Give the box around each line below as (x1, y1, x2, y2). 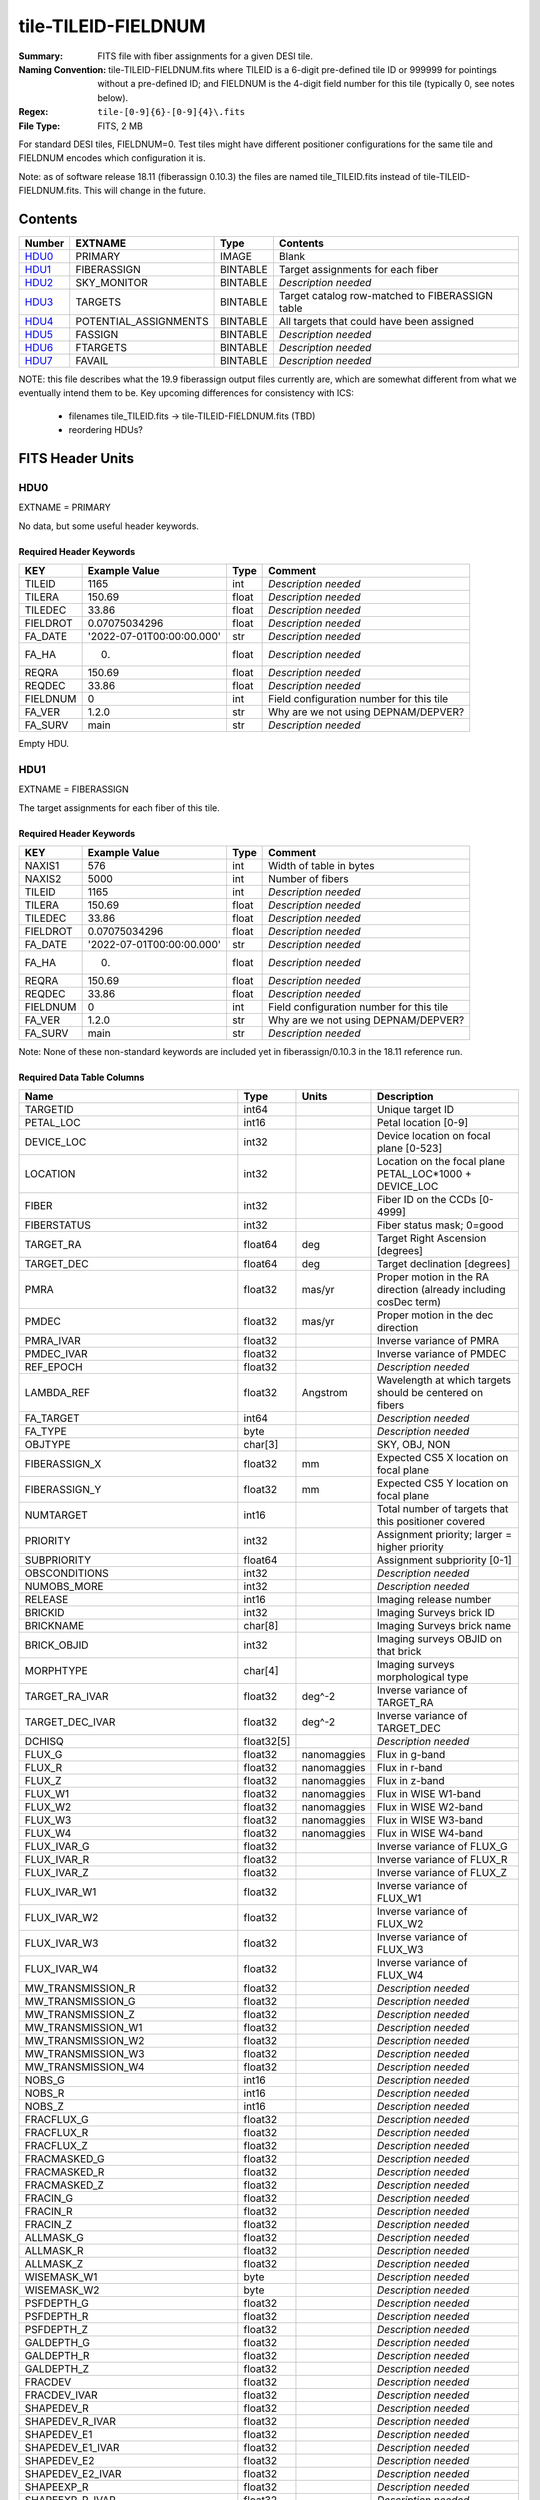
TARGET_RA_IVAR (24, 1690, 109, 1704)
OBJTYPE (24, 1438, 71, 1452)
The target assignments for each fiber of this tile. (18, 801, 220, 814)
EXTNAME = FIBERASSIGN (18, 783, 129, 795)
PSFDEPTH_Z (24, 2323, 89, 2337)
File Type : (18, 120, 61, 132)
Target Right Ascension (376, 1231, 487, 1245)
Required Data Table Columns (18, 1071, 145, 1083)
